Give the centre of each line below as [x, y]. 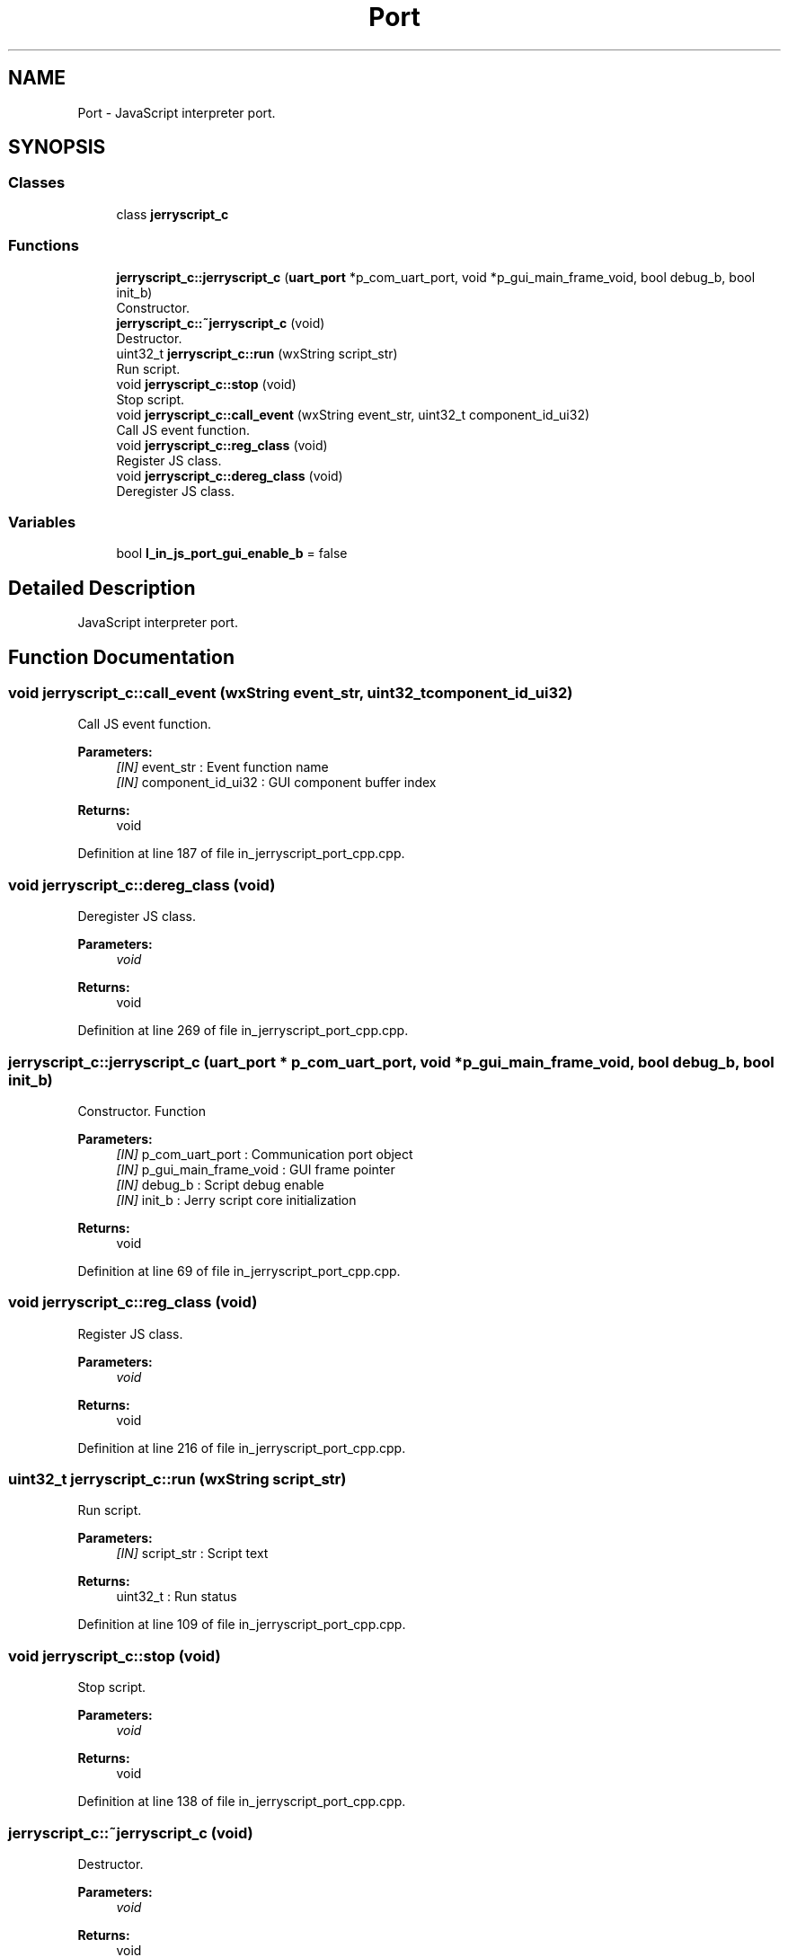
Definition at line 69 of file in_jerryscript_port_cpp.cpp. [239, 1271]
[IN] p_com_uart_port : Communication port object [265, 1154]
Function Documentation [121, 657]
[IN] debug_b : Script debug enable [220, 1184]
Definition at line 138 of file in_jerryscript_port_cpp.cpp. [242, 1802]
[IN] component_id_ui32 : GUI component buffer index [276, 783]
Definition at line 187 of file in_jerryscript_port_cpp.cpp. [241, 854]
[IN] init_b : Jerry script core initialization [236, 1200]
